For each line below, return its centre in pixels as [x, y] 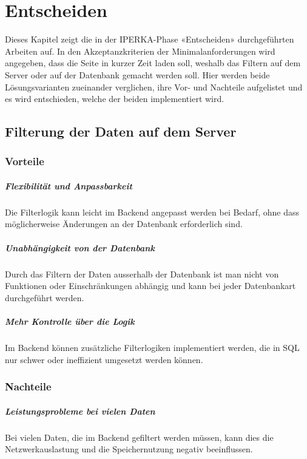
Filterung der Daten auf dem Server [121, 131]
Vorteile [25, 161]
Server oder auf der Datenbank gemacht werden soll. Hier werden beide [137, 74]
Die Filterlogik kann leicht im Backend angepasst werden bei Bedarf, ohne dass [152, 212]
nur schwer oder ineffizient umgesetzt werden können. [104, 359]
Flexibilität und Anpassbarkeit [69, 185]
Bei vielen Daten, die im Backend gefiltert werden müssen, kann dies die [139, 437]
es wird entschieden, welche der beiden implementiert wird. [115, 99]
